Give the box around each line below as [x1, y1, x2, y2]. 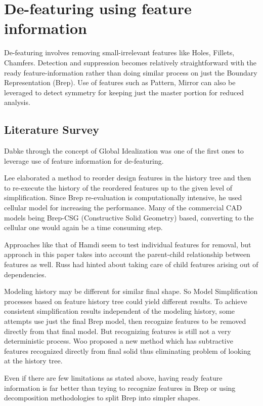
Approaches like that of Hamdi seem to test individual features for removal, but [4, 239, 251, 249]
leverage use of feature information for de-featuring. [4, 155, 164, 166]
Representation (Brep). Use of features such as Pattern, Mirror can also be [4, 77, 236, 88]
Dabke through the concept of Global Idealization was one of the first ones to [4, 145, 244, 156]
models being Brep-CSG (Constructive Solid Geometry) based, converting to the [4, 212, 254, 223]
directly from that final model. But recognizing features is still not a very [4, 325, 231, 336]
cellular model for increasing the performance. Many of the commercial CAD [4, 202, 242, 213]
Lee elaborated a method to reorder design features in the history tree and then [4, 172, 251, 183]
